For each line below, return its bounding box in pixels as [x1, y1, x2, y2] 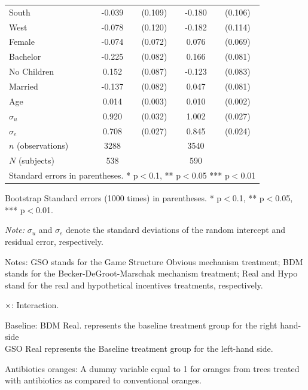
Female [9, 35, 35, 48]
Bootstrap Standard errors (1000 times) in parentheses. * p [5, 192, 222, 204]
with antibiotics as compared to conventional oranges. [5, 374, 202, 386]
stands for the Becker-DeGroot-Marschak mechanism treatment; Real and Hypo [5, 267, 298, 280]
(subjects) [18, 154, 54, 167]
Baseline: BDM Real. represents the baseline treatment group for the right [5, 318, 277, 331]
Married [9, 79, 38, 92]
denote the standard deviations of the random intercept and [65, 223, 285, 236]
